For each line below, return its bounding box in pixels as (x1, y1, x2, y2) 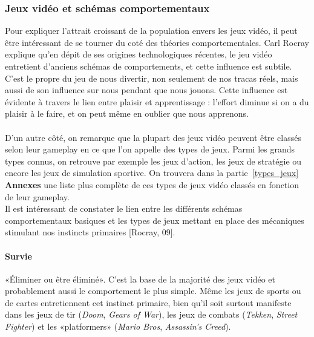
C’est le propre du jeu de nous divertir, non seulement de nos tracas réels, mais (5, 71, 298, 84)
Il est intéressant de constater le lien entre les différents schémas (5, 202, 243, 215)
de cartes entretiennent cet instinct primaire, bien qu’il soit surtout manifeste (5, 296, 292, 309)
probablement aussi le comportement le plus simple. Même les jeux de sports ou (5, 284, 301, 297)
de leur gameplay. (5, 190, 70, 203)
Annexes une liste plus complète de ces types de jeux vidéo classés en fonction (5, 178, 299, 191)
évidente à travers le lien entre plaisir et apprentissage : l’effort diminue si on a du (5, 95, 309, 108)
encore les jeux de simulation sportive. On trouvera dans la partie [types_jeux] (5, 166, 299, 179)
